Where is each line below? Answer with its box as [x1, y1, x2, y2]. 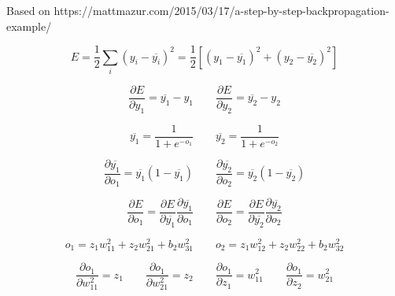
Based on [6, 2, 50, 18]
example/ [6, 17, 52, 34]
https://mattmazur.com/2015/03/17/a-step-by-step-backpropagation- [54, 2, 389, 18]
